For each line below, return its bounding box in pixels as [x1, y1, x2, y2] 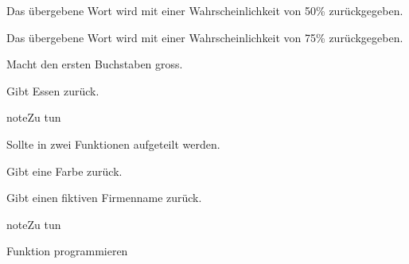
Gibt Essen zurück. [6, 82, 99, 99]
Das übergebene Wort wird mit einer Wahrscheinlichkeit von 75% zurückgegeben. [6, 29, 403, 45]
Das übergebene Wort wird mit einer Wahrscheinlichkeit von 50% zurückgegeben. [6, 2, 403, 18]
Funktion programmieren [6, 243, 128, 259]
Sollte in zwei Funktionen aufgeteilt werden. [6, 135, 220, 152]
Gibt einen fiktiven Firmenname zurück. [6, 189, 202, 206]
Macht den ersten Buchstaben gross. [6, 56, 183, 72]
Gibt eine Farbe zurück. [6, 162, 123, 179]
